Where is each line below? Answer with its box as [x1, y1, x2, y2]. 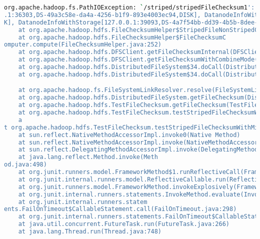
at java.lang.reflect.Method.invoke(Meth [18, 153, 158, 161]
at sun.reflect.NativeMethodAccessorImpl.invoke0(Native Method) [18, 131, 240, 138]
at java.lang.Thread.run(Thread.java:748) [18, 228, 161, 235]
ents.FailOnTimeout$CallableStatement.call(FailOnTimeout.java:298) [4, 205, 237, 213]
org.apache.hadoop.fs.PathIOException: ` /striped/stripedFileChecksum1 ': [4, 4, 255, 11]
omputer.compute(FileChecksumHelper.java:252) [4, 41, 161, 48]
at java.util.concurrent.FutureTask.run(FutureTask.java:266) [18, 220, 230, 228]
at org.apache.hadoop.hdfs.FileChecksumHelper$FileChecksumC [18, 33, 226, 41]
